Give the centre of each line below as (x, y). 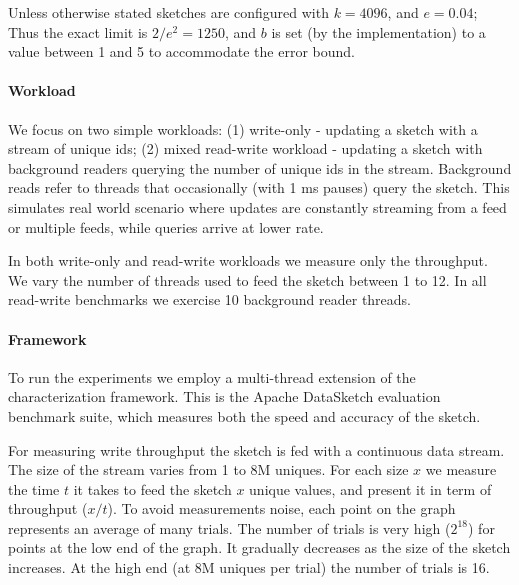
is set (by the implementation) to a (378, 31)
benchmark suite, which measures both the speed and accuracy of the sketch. (244, 415)
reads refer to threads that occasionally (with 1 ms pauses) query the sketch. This (259, 187)
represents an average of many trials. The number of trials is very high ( (229, 527)
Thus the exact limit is (78, 31)
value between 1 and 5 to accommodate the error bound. (181, 51)
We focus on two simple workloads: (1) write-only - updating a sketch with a (243, 128)
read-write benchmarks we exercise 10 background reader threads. (210, 299)
